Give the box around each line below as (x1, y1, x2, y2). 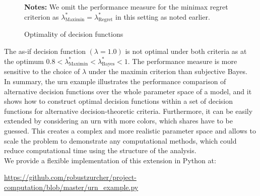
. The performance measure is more (127, 55, 237, 66)
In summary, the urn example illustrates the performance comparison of (4, 76, 226, 86)
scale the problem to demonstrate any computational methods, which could (4, 135, 237, 146)
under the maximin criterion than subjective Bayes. (88, 66, 247, 77)
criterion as (24, 11, 59, 22)
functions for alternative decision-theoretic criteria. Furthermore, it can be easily (4, 105, 253, 116)
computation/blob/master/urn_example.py (4, 181, 139, 192)
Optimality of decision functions (24, 29, 123, 39)
